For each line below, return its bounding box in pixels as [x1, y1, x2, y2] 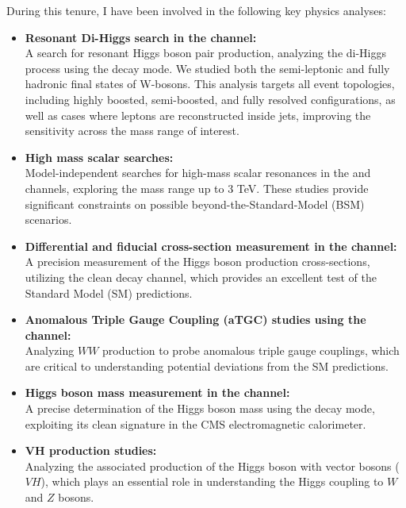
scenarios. [25, 211, 72, 228]
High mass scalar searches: [25, 148, 174, 165]
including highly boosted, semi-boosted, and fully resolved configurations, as [25, 90, 396, 107]
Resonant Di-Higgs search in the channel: [25, 29, 257, 45]
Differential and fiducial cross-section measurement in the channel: [25, 237, 397, 254]
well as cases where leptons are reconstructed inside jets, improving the [25, 106, 371, 123]
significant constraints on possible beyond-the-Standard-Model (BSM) [25, 195, 365, 212]
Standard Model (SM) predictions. [25, 284, 193, 301]
